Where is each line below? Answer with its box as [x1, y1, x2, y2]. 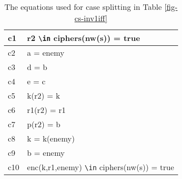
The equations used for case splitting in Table [4, 1, 162, 12]
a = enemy [27, 47, 64, 58]
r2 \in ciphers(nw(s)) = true [27, 32, 140, 43]
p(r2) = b [27, 118, 61, 130]
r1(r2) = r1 [27, 104, 66, 115]
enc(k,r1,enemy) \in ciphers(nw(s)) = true [27, 161, 174, 173]
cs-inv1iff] [74, 12, 108, 24]
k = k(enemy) [27, 133, 75, 144]
